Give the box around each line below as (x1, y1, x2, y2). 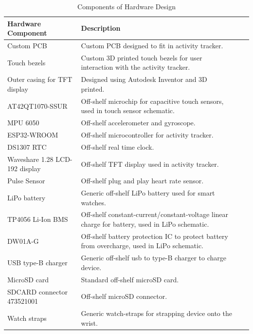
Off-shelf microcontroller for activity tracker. (81, 130, 214, 140)
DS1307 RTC (7, 141, 47, 152)
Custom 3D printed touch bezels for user (81, 52, 202, 62)
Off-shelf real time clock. (81, 141, 154, 152)
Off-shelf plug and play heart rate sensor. (81, 176, 204, 186)
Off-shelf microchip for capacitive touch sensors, (81, 96, 224, 106)
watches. (81, 197, 106, 207)
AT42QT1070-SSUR (7, 100, 68, 111)
